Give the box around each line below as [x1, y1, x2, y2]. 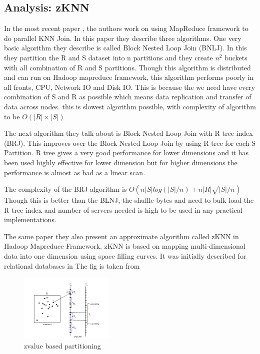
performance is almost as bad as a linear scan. [4, 167, 145, 177]
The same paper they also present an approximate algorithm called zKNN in [4, 231, 239, 241]
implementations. [4, 214, 56, 225]
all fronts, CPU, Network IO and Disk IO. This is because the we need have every [4, 81, 255, 92]
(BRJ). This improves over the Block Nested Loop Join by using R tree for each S [4, 137, 256, 148]
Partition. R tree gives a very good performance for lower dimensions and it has [4, 147, 249, 158]
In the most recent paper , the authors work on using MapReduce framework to [4, 23, 248, 33]
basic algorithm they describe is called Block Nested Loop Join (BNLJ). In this [4, 42, 247, 53]
